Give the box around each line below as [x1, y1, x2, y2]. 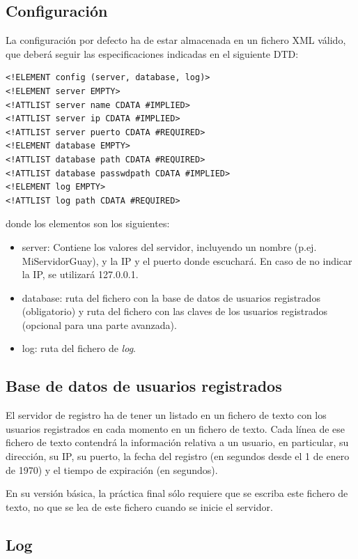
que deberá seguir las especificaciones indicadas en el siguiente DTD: [6, 46, 299, 61]
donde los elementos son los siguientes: [6, 216, 170, 231]
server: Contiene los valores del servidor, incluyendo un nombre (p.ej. [22, 239, 317, 254]
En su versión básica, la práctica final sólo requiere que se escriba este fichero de [6, 486, 348, 500]
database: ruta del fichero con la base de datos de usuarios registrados [22, 290, 320, 305]
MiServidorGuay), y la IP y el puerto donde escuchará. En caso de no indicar [22, 253, 352, 268]
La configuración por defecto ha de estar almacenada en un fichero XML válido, [6, 33, 346, 47]
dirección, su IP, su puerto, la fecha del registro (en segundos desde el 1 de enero [6, 449, 350, 464]
